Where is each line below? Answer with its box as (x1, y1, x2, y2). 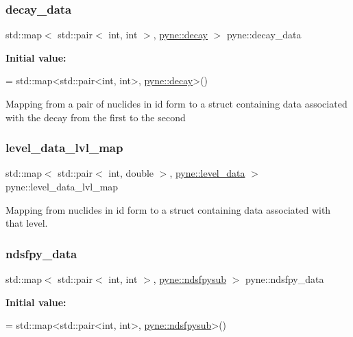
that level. (5, 216, 48, 230)
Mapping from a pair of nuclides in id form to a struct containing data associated (5, 97, 348, 110)
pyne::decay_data (227, 27, 302, 42)
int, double (108, 166, 154, 180)
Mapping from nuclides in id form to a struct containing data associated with (5, 202, 331, 216)
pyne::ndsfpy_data (245, 272, 324, 286)
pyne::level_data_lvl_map (5, 179, 119, 193)
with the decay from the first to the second (5, 110, 186, 124)
